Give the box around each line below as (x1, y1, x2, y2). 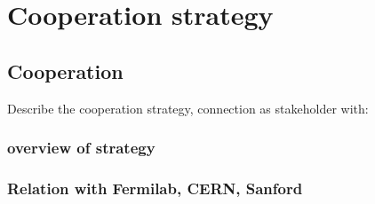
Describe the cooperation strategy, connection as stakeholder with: (7, 98, 369, 117)
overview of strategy (7, 137, 156, 159)
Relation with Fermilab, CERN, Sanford (7, 177, 303, 199)
